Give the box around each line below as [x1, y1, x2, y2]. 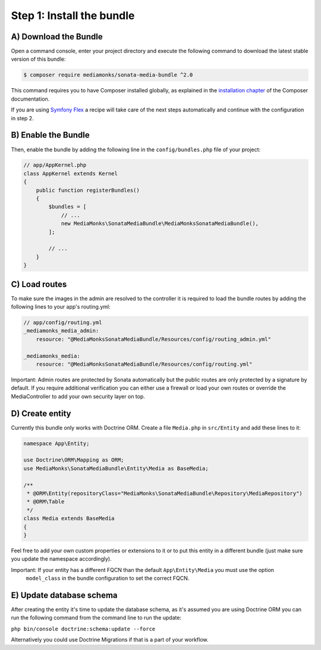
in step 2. [11, 114, 34, 122]
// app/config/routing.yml [23, 319, 102, 326]
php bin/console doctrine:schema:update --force [11, 626, 156, 632]
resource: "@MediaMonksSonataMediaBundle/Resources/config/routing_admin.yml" [36, 335, 272, 343]
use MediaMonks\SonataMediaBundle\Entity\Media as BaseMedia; [23, 465, 209, 472]
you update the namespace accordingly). [11, 555, 112, 562]
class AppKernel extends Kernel [23, 170, 118, 177]
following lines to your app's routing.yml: [11, 303, 111, 310]
